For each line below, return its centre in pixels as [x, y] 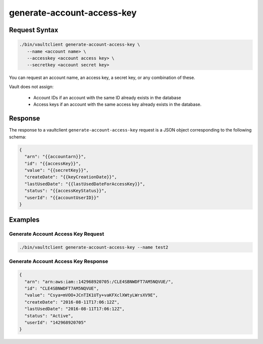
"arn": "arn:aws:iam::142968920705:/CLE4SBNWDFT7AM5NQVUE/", [99, 282]
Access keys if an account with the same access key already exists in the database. [117, 104]
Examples [24, 220]
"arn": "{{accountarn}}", [55, 157]
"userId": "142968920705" [55, 322]
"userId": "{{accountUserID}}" [62, 198]
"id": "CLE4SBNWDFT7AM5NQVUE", [62, 288]
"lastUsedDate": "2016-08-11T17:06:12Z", [75, 309]
